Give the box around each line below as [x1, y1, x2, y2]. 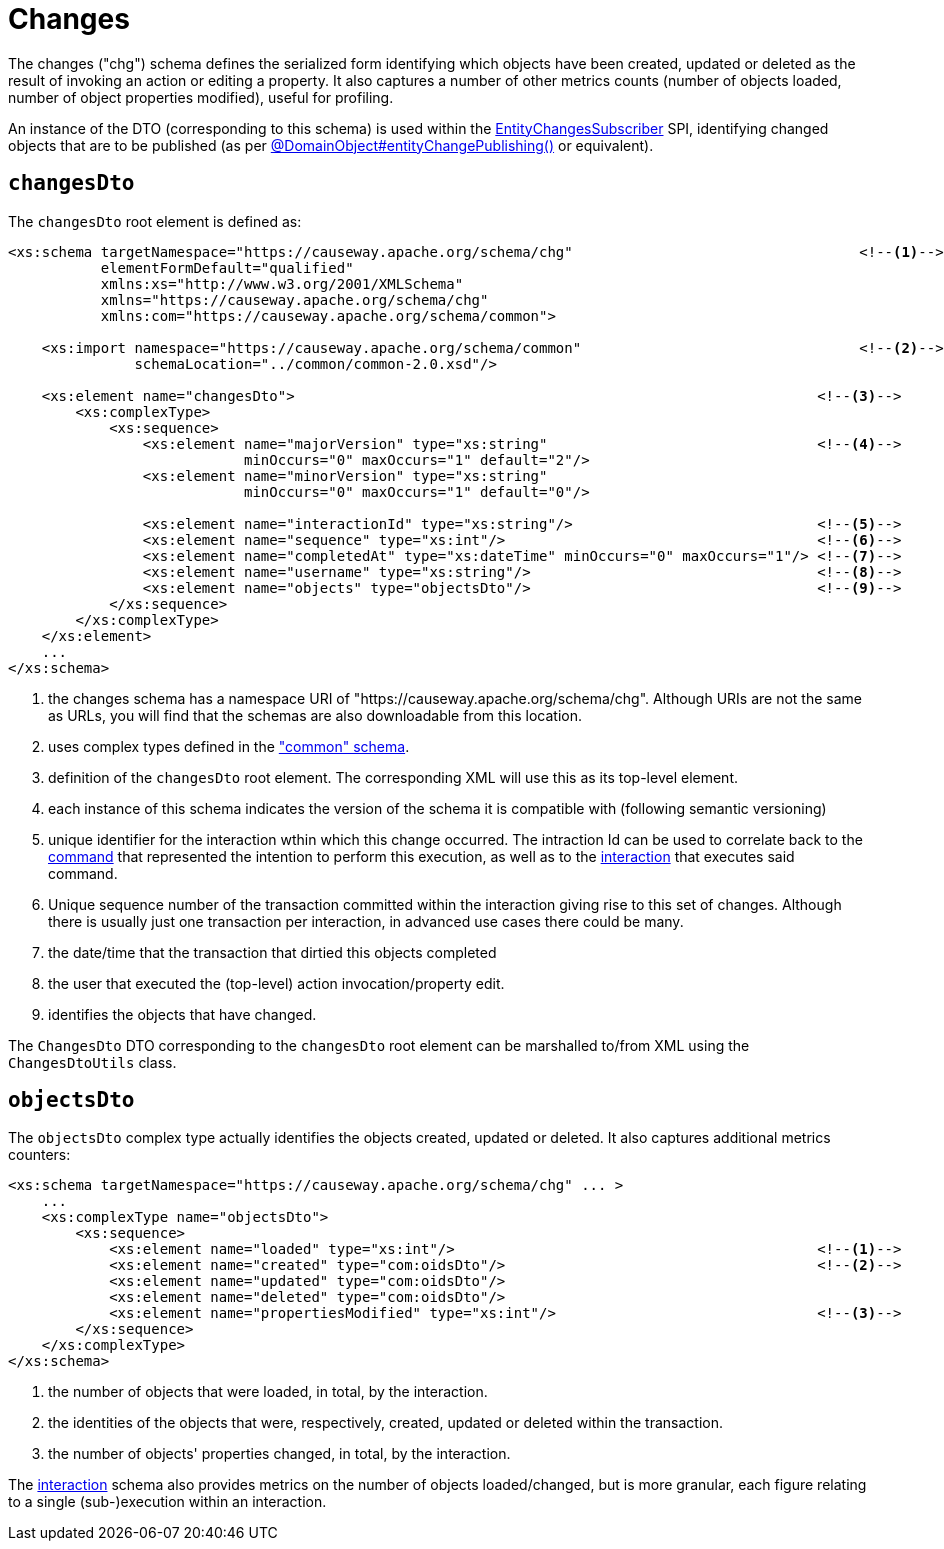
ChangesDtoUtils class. [8, 1053, 177, 1071]
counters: [8, 1146, 71, 1164]
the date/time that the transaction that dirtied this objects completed [48, 943, 497, 961]
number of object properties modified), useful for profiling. [8, 88, 394, 106]
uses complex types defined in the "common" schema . [48, 737, 410, 755]
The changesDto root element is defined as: [8, 212, 302, 230]
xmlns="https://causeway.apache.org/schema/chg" [100, 291, 489, 308]
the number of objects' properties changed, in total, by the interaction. [48, 1445, 511, 1463]
